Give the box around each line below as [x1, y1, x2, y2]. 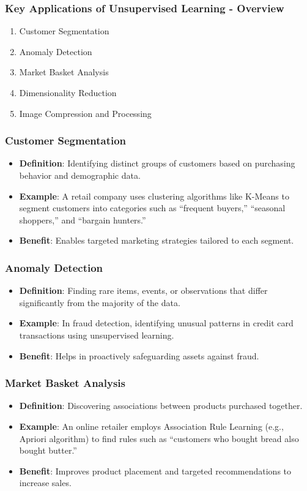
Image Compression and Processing [19, 107, 152, 119]
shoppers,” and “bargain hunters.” [19, 213, 146, 226]
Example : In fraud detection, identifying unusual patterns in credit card [19, 317, 294, 329]
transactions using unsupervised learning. [19, 328, 174, 341]
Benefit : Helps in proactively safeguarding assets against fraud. [19, 349, 259, 362]
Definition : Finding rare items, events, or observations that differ [19, 284, 268, 297]
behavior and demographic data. [19, 169, 141, 181]
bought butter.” [19, 444, 77, 457]
